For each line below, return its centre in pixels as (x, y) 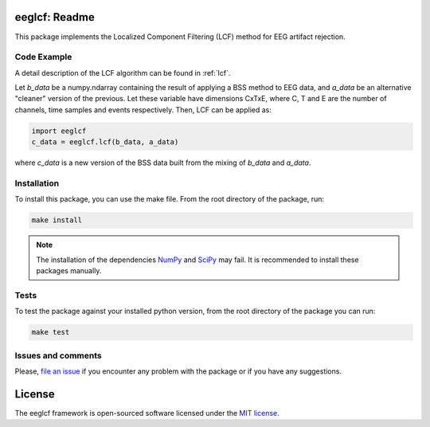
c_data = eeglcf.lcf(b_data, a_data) (105, 142)
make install (57, 220)
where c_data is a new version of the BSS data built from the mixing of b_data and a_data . (163, 163)
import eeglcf (59, 131)
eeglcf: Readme (55, 17)
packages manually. (69, 271)
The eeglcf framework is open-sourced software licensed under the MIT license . (147, 413)
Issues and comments (59, 355)
